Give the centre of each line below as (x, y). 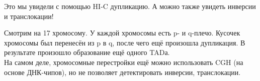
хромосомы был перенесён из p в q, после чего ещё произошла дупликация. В (125, 42)
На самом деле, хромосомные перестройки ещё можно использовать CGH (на (124, 62)
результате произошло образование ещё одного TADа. (87, 52)
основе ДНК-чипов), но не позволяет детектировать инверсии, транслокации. (122, 72)
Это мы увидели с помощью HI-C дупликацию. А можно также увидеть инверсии (130, 6)
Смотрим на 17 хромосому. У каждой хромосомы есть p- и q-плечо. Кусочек (122, 33)
